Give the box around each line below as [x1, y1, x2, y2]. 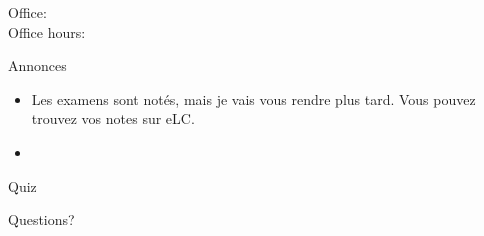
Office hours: [8, 21, 86, 42]
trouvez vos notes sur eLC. [31, 108, 195, 129]
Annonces [8, 55, 67, 76]
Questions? [8, 209, 75, 230]
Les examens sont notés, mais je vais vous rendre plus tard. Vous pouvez [31, 88, 476, 109]
